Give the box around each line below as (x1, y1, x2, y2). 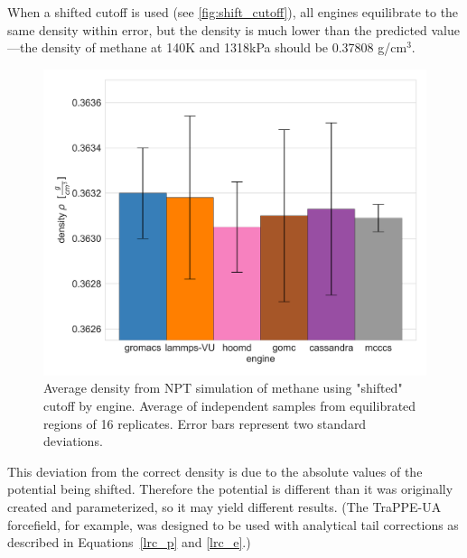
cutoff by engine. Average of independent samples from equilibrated (43, 396, 416, 415)
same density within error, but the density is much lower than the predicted (7, 20, 427, 39)
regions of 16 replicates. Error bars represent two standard (43, 414, 367, 432)
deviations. (43, 432, 103, 451)
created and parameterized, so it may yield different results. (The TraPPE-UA (7, 498, 442, 516)
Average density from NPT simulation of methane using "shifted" (43, 378, 403, 397)
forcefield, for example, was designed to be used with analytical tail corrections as (7, 515, 459, 534)
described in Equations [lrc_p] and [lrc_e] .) (7, 533, 251, 552)
